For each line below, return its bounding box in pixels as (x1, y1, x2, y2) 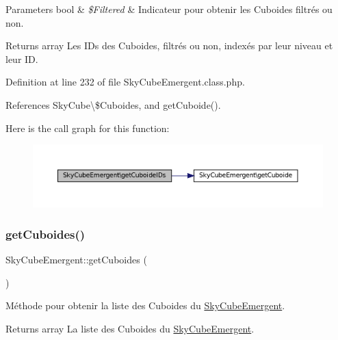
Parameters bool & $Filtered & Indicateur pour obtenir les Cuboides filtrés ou (5, 2, 333, 16)
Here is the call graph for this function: (5, 120, 170, 135)
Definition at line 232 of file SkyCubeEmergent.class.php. (5, 75, 245, 89)
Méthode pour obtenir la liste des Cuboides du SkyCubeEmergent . (5, 298, 285, 313)
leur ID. (5, 51, 38, 66)
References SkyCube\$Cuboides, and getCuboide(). (5, 97, 221, 112)
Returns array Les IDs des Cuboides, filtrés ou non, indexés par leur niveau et (5, 38, 333, 53)
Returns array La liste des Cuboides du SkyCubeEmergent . (5, 321, 255, 335)
